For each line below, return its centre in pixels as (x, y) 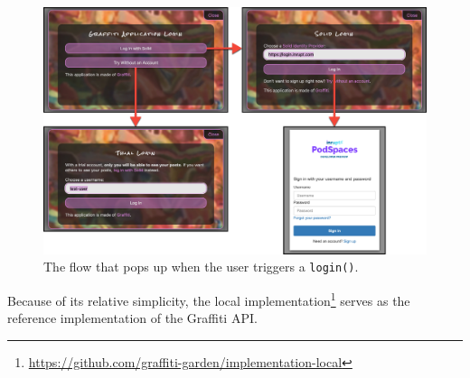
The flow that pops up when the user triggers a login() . (201, 267)
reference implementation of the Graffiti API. (132, 318)
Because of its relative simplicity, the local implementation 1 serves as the (209, 299)
